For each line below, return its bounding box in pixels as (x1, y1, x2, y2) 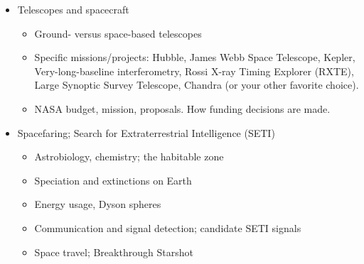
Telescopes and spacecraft (17, 2, 129, 16)
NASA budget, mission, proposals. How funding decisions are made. (34, 101, 331, 116)
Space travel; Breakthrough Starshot (34, 244, 193, 259)
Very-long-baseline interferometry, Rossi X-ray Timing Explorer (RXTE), (34, 63, 354, 78)
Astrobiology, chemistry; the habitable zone (34, 149, 224, 164)
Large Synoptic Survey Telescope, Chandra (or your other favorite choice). (34, 77, 359, 92)
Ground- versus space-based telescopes (34, 26, 202, 40)
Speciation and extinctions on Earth (34, 172, 192, 187)
